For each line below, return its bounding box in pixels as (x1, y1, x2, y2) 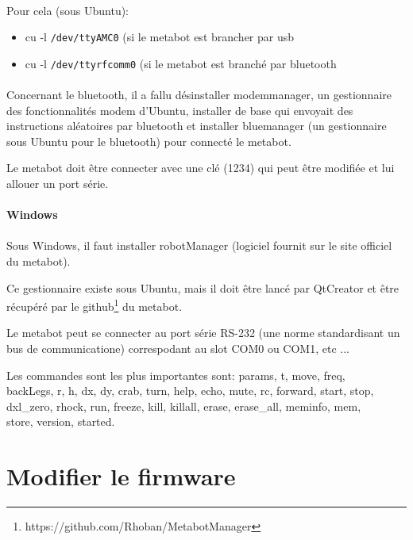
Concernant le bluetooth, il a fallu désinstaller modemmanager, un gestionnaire (6, 86, 392, 103)
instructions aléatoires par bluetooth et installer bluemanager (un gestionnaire (6, 117, 387, 134)
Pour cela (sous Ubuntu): (6, 2, 129, 18)
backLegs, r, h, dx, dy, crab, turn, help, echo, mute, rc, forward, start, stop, (6, 382, 374, 399)
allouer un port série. (6, 175, 109, 192)
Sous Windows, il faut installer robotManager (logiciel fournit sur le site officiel (6, 237, 392, 254)
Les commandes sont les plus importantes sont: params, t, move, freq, (6, 366, 345, 383)
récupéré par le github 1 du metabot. (6, 296, 183, 314)
